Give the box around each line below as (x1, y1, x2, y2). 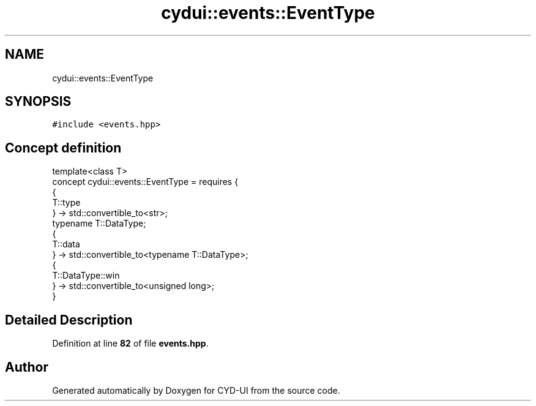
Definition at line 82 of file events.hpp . (52, 338, 209, 349)
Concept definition (5, 140, 122, 156)
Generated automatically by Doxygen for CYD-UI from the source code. (52, 385, 340, 396)
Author (5, 359, 48, 375)
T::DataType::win (52, 270, 120, 281)
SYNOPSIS (5, 94, 72, 110)
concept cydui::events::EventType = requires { (52, 176, 239, 187)
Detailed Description (5, 312, 133, 328)
